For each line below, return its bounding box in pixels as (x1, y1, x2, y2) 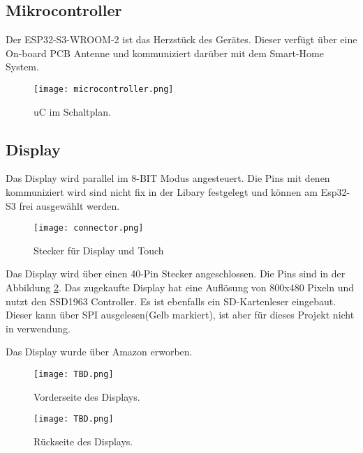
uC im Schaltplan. (34, 104, 111, 118)
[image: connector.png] (34, 223, 144, 233)
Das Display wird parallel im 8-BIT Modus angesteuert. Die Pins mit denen (6, 171, 330, 185)
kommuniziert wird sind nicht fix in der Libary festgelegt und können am (6, 185, 318, 199)
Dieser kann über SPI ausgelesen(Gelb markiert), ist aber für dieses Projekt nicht (6, 307, 355, 322)
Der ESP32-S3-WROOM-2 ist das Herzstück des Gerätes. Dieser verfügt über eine (6, 32, 357, 47)
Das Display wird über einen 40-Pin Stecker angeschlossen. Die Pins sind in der (6, 266, 346, 281)
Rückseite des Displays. (34, 433, 133, 448)
